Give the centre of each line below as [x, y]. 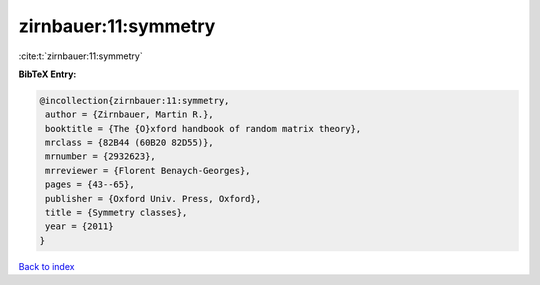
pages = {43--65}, [90, 184]
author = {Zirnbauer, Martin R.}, [129, 114]
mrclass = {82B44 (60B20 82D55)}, [129, 143]
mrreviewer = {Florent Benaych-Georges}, [148, 170]
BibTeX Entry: [47, 74]
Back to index [46, 266]
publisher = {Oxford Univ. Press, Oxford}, [153, 198]
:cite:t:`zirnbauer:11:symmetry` [81, 56]
